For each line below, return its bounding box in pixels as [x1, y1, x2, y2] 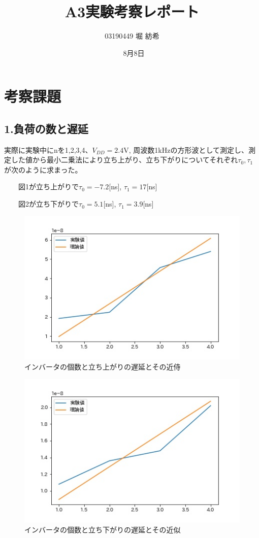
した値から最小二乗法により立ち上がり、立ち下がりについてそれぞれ [11, 154, 238, 165]
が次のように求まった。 [4, 164, 82, 175]
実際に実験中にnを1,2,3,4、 [4, 144, 92, 155]
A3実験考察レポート [64, 1, 200, 22]
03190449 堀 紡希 [105, 30, 159, 41]
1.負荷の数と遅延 [4, 120, 88, 136]
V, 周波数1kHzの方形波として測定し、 [123, 144, 248, 155]
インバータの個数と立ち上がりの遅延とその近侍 [24, 361, 181, 372]
